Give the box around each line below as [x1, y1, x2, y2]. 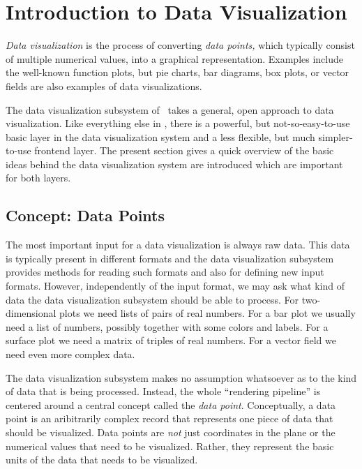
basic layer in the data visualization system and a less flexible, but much [6, 129, 315, 144]
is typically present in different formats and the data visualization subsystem [6, 251, 334, 265]
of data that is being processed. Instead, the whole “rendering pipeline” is [6, 384, 321, 399]
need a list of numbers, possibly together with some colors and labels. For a [6, 319, 329, 334]
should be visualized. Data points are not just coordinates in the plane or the [6, 424, 335, 439]
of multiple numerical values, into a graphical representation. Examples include [6, 51, 343, 66]
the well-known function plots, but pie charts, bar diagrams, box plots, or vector [6, 65, 349, 80]
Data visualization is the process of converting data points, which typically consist [6, 38, 355, 52]
